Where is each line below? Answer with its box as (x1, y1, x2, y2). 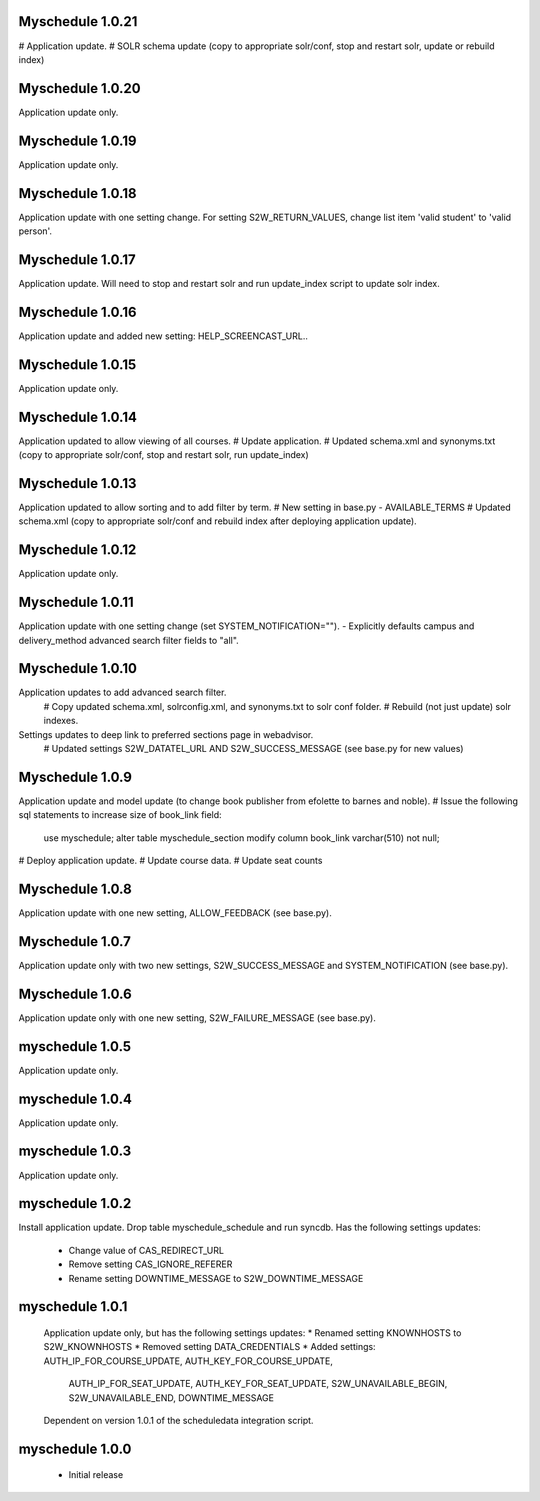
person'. (18, 225, 53, 237)
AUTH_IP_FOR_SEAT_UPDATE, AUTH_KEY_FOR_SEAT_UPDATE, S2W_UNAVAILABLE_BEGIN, (68, 1378, 448, 1390)
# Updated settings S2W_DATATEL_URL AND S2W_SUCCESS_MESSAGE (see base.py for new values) (43, 743, 464, 754)
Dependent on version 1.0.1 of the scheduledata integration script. (43, 1414, 314, 1426)
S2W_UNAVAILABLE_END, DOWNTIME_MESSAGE (68, 1391, 275, 1404)
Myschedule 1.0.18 (18, 185, 137, 202)
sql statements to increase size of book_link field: (18, 809, 222, 821)
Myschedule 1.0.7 (18, 933, 132, 950)
